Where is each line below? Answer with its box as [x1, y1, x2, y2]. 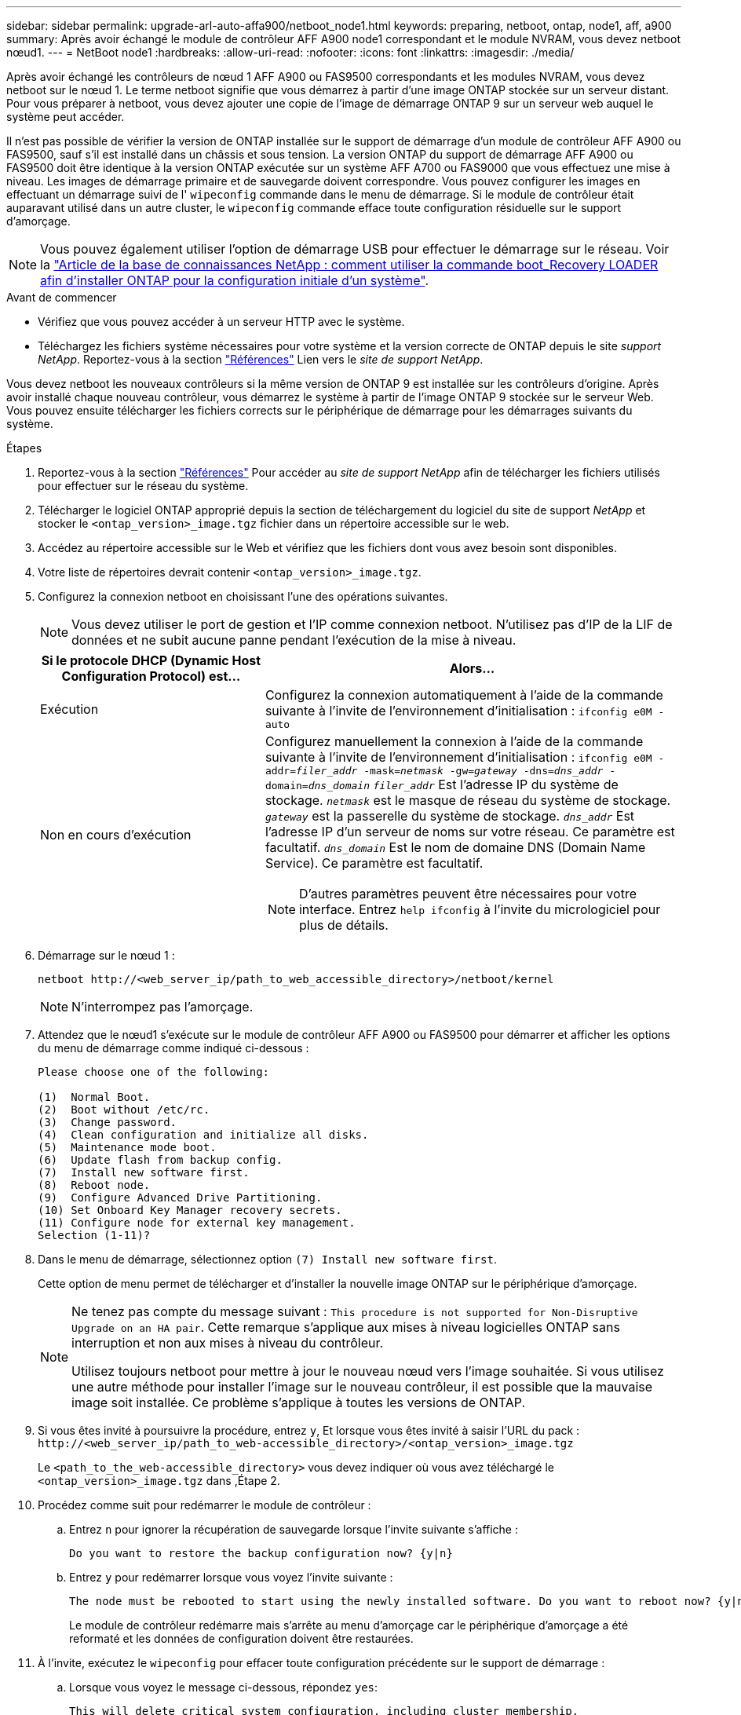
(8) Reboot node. [38, 1179, 151, 1191]
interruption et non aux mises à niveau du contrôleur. [71, 1335, 384, 1351]
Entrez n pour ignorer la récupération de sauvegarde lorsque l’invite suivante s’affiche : [69, 1523, 518, 1536]
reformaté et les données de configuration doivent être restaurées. [69, 1632, 414, 1645]
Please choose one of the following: [38, 1066, 270, 1078]
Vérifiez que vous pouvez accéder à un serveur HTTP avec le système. [38, 315, 405, 328]
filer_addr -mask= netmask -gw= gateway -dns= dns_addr [296, 765, 604, 777]
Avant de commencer [6, 291, 117, 304]
